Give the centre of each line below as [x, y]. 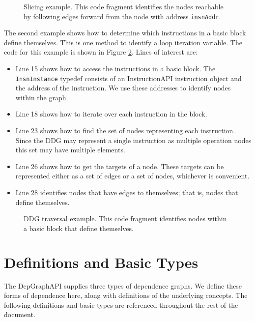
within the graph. [42, 97]
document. [20, 314]
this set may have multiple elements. [70, 150]
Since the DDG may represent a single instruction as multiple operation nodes [133, 140]
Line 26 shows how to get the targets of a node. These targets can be [120, 166]
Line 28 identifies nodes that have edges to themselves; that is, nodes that [127, 192]
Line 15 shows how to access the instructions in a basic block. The [115, 69]
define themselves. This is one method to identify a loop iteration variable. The [123, 42]
